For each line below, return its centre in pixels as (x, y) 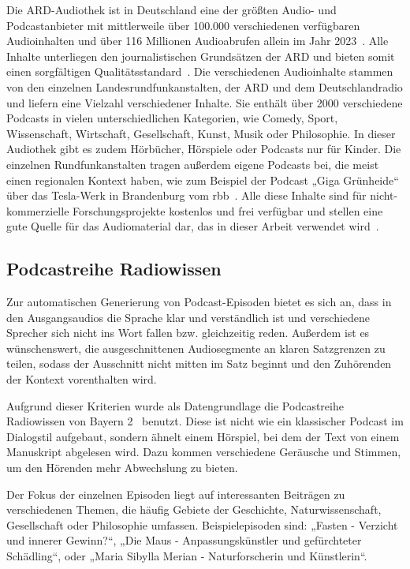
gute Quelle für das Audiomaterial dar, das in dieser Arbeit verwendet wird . (193, 226)
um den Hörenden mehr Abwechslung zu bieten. (122, 468)
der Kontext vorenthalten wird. (82, 379)
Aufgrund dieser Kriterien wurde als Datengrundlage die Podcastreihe (175, 405)
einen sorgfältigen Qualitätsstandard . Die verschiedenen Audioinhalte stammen (200, 71)
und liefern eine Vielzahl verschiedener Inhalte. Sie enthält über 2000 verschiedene (205, 102)
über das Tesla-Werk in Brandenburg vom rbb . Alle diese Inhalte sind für (186, 195)
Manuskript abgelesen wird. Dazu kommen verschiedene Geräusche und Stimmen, (204, 452)
